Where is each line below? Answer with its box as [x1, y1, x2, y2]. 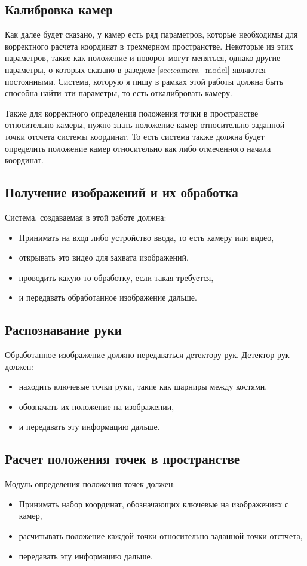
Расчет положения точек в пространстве [5, 449, 240, 468]
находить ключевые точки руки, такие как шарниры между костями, [19, 380, 268, 393]
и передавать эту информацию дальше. [19, 420, 160, 433]
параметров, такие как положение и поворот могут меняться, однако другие [5, 51, 281, 64]
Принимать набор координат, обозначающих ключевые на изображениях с [19, 497, 289, 510]
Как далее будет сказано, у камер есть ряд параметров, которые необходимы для [5, 28, 298, 41]
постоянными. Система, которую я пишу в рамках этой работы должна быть [5, 75, 283, 87]
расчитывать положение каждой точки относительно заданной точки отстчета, [19, 530, 303, 542]
